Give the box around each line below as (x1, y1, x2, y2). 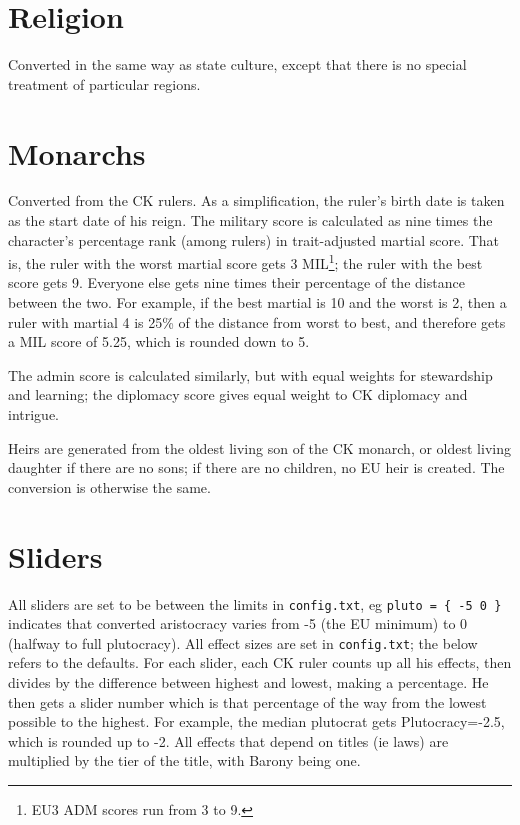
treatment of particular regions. (8, 73, 201, 94)
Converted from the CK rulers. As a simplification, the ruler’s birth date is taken (8, 190, 505, 211)
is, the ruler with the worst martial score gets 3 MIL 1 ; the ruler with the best (8, 250, 483, 273)
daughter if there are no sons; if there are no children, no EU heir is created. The (8, 457, 505, 478)
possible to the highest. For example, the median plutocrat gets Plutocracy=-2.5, (8, 711, 505, 732)
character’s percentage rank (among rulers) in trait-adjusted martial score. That (8, 229, 500, 250)
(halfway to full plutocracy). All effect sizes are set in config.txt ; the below (8, 632, 478, 653)
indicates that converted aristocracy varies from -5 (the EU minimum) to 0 (8, 613, 468, 634)
